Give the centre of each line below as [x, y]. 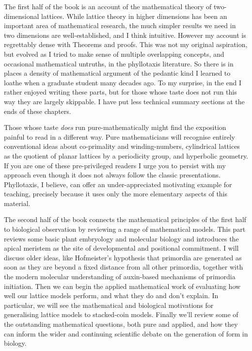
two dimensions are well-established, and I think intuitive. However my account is [125, 35]
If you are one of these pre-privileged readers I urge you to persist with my [115, 165]
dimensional [22, 16]
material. [17, 203]
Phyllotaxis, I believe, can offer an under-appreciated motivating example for [118, 184]
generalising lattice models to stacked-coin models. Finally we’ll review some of [121, 314]
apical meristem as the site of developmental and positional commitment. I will [121, 248]
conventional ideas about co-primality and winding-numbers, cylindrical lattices [122, 146]
